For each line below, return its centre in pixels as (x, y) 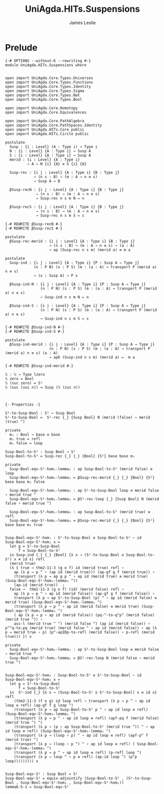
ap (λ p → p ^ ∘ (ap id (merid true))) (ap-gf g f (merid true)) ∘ (84, 572)
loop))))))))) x (22, 761)
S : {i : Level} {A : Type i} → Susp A (50, 155)
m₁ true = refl (25, 439)
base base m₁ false (25, 482)
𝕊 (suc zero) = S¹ (24, 383)
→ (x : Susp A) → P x (56, 275)
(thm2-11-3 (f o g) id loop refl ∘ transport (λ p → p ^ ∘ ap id (82, 701)
